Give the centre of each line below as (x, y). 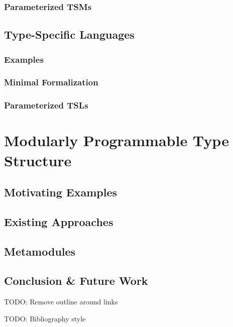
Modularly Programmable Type (117, 140)
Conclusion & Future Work (76, 281)
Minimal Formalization (51, 82)
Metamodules (40, 251)
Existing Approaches (59, 221)
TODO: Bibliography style (45, 318)
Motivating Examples (61, 192)
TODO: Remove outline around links (61, 302)
